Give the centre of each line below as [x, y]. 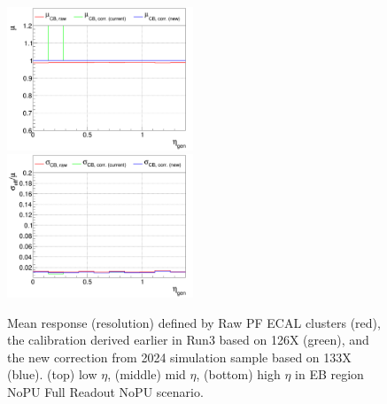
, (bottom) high [238, 374]
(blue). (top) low [52, 374]
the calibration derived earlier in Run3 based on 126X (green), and [188, 340]
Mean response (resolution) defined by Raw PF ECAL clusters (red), [194, 322]
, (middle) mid [147, 374]
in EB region [329, 374]
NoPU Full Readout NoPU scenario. [105, 391]
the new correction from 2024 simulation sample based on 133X [179, 357]
